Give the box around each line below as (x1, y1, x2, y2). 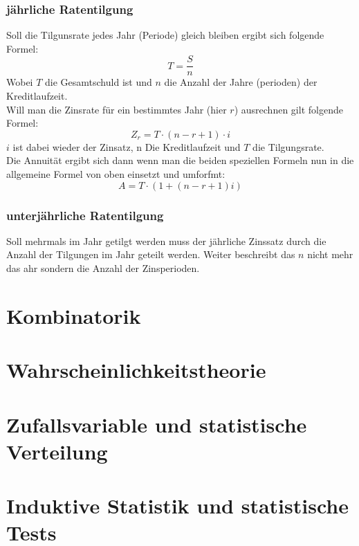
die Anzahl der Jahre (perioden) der (164, 75, 317, 89)
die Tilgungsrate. (252, 139, 324, 154)
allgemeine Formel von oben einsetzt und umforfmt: (6, 167, 225, 181)
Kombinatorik (6, 301, 141, 329)
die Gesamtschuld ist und (45, 75, 152, 89)
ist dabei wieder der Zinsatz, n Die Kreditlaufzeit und (12, 139, 241, 154)
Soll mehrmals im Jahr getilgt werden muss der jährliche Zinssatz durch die (6, 233, 326, 248)
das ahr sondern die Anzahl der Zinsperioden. (6, 261, 200, 275)
